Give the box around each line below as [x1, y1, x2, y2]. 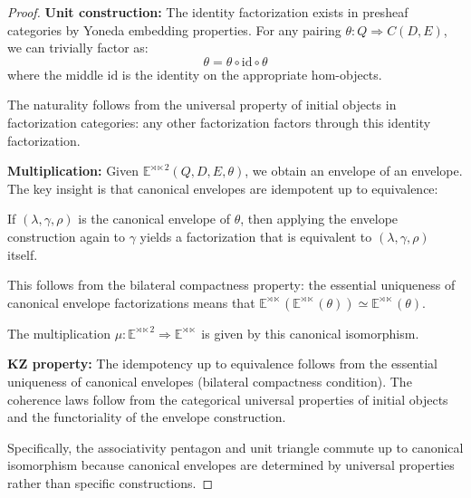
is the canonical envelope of [78, 209, 230, 228]
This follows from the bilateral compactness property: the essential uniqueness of [7, 275, 456, 294]
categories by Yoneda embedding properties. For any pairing [7, 20, 341, 39]
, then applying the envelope [240, 209, 399, 228]
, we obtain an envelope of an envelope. [245, 161, 463, 180]
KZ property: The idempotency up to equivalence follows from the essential [7, 354, 437, 373]
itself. [7, 244, 38, 263]
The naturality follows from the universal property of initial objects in [7, 95, 397, 114]
